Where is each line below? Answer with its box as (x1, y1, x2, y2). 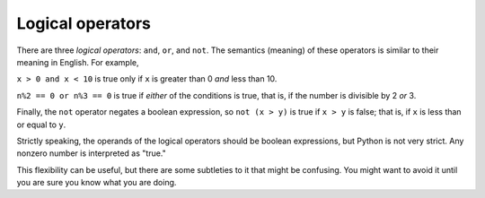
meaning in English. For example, (16, 56, 139, 67)
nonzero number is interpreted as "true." (16, 148, 166, 159)
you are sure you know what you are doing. (16, 177, 177, 188)
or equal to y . (16, 119, 66, 130)
